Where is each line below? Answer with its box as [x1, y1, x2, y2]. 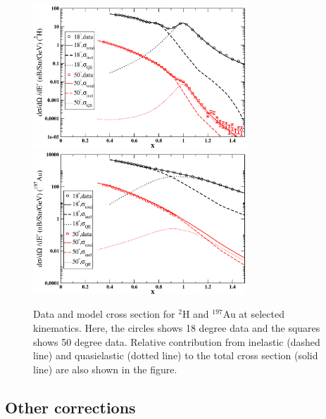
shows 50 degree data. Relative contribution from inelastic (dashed [33, 334, 320, 349]
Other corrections [5, 396, 136, 418]
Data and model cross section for [33, 307, 175, 321]
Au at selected [222, 307, 284, 321]
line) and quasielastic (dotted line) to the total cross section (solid [33, 348, 318, 363]
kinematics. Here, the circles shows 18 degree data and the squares [33, 321, 320, 335]
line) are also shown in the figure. [33, 361, 177, 376]
